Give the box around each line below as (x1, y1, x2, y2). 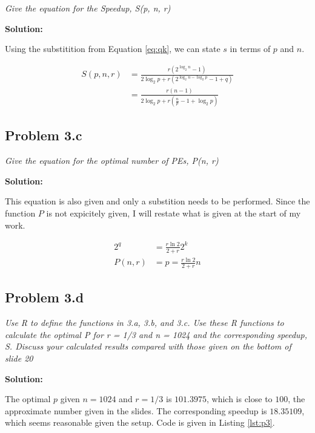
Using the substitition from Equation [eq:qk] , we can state (5, 42, 220, 55)
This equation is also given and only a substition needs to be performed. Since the (5, 195, 310, 207)
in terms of (230, 42, 271, 55)
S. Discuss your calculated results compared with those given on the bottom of (5, 340, 291, 353)
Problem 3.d (5, 288, 84, 307)
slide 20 (5, 351, 33, 364)
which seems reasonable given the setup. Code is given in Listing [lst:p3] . (5, 416, 275, 429)
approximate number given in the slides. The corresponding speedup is (5, 404, 267, 417)
